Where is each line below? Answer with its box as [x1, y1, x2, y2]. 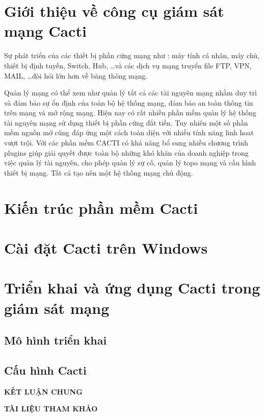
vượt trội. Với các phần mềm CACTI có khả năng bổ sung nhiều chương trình [4, 137, 248, 148]
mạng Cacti [4, 20, 87, 41]
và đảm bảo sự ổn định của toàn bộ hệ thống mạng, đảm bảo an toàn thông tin [4, 97, 253, 108]
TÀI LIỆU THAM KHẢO [4, 403, 98, 414]
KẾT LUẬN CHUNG [4, 386, 83, 397]
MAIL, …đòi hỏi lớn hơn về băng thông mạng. [4, 70, 148, 81]
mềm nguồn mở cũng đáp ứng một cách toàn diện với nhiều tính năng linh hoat [4, 127, 254, 138]
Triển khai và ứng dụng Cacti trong [4, 277, 260, 298]
